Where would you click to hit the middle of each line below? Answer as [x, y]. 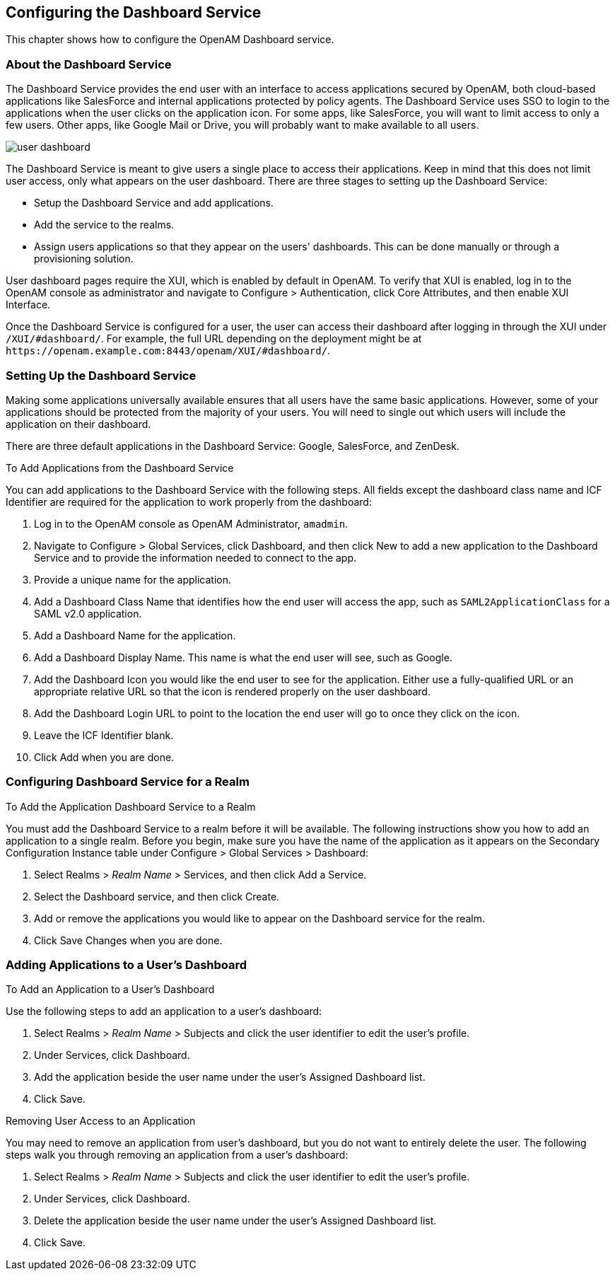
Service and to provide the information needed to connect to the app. [195, 557]
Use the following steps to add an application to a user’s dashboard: [164, 1011]
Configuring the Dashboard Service [134, 12]
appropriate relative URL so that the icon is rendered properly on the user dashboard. [232, 691]
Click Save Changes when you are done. [128, 940]
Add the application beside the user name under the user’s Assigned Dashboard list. [230, 1077]
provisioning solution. [84, 259]
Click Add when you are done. [104, 757]
